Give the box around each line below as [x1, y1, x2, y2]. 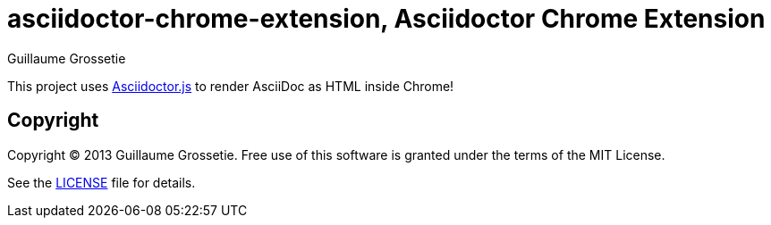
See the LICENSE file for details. [7, 174, 196, 190]
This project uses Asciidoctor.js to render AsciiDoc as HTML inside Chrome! [7, 78, 454, 94]
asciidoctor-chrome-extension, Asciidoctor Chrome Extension [7, 4, 766, 34]
